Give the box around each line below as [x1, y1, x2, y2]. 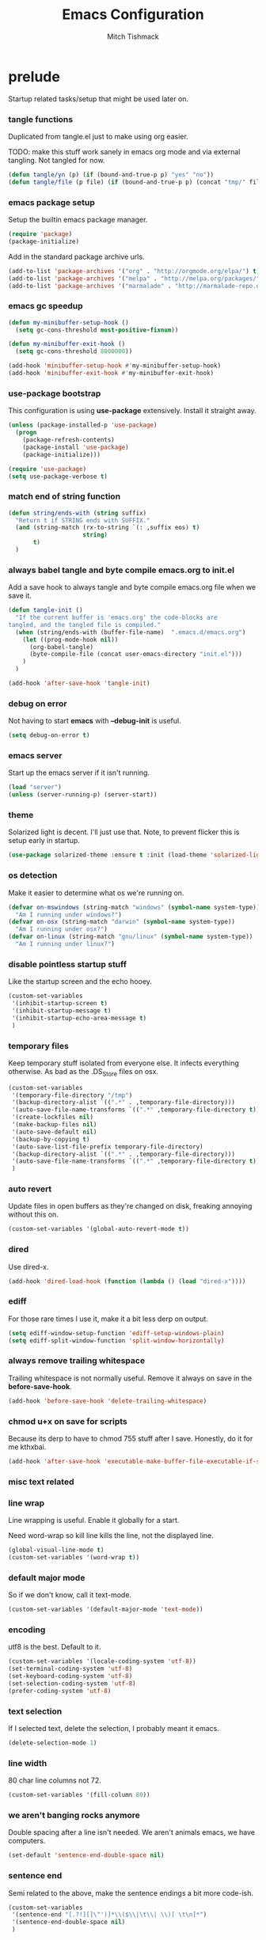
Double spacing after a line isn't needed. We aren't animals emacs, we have [8, 1828, 256, 1837]
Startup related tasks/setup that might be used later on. [8, 93, 188, 104]
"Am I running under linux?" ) [15, 940, 115, 948]
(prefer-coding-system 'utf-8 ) [8, 1687, 112, 1695]
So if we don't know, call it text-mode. [8, 1590, 132, 1600]
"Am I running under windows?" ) [15, 910, 123, 919]
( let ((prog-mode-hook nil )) [22, 636, 119, 644]
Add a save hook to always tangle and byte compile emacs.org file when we [8, 583, 256, 592]
